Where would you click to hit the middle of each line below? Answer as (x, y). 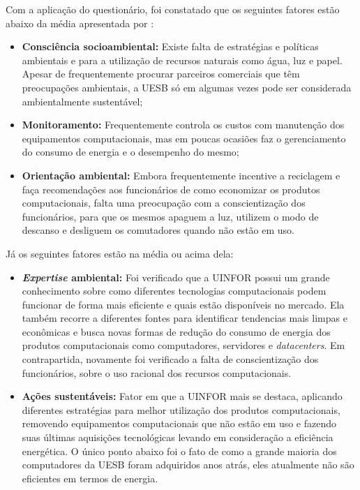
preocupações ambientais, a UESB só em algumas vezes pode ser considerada (187, 87)
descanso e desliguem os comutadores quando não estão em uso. (158, 230)
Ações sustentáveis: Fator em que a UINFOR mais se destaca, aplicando (182, 396)
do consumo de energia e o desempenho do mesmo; (130, 152)
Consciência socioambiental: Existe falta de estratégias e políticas (170, 46)
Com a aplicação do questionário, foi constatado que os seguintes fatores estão (173, 9)
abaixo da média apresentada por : (80, 23)
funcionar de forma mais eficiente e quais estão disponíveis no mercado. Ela (183, 304)
